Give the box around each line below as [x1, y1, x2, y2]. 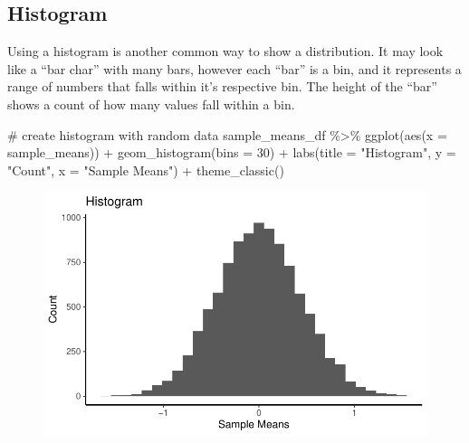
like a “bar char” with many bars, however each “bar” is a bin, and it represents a [7, 59, 462, 78]
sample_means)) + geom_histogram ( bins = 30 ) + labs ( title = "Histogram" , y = [7, 143, 456, 162]
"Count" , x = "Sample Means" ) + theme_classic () [7, 160, 284, 179]
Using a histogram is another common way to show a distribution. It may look [7, 42, 444, 61]
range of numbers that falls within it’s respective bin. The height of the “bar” [7, 77, 437, 96]
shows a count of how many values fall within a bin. [7, 94, 295, 113]
